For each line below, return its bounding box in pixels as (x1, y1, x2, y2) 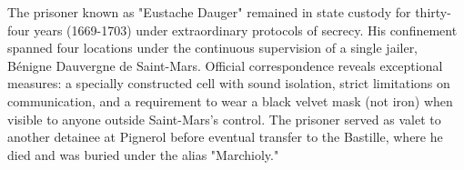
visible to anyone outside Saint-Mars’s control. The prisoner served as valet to (7, 109, 441, 128)
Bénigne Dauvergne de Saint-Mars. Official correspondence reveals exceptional (7, 55, 443, 75)
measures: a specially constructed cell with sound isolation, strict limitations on (7, 74, 450, 93)
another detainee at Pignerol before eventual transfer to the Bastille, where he (7, 127, 443, 146)
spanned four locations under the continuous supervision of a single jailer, (7, 38, 419, 57)
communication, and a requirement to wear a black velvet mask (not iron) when (7, 91, 453, 110)
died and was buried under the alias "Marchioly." (7, 145, 279, 164)
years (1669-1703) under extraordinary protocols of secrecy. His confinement (34, 20, 458, 39)
